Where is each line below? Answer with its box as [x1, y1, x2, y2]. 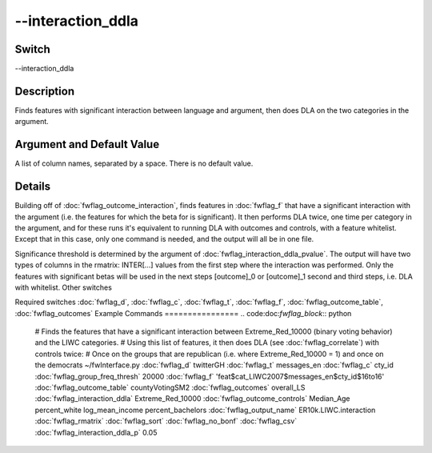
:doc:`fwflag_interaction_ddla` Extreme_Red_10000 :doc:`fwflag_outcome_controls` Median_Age [34, 394, 351, 403]
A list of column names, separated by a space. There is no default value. [14, 158, 254, 168]
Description [14, 84, 75, 98]
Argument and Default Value [14, 138, 160, 151]
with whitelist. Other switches [14, 283, 112, 292]
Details [14, 180, 51, 194]
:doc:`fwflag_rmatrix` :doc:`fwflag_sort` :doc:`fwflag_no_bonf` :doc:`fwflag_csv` [34, 416, 298, 426]
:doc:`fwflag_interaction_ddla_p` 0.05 [34, 427, 158, 437]
